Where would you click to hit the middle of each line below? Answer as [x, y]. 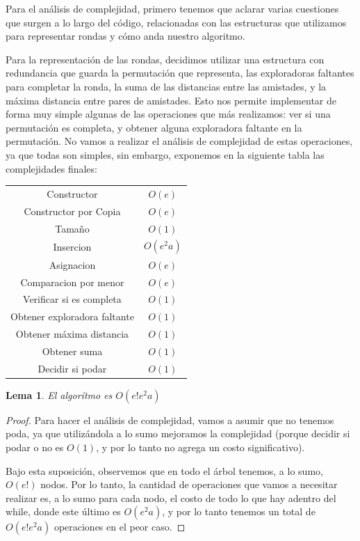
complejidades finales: [51, 168]
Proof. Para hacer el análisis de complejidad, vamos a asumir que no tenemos [170, 420]
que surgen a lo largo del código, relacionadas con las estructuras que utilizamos [176, 22]
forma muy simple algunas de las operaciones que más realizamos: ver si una [168, 114]
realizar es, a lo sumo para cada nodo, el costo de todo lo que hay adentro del [171, 497]
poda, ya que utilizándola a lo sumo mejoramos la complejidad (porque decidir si [178, 433]
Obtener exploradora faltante [72, 316]
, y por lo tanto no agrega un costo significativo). [201, 447]
